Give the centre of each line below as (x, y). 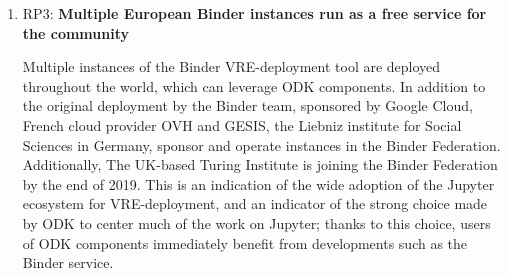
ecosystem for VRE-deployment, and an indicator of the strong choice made (255, 203)
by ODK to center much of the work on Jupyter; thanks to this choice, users (256, 222)
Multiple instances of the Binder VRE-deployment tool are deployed (231, 66)
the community (75, 32)
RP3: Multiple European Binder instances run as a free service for (254, 13)
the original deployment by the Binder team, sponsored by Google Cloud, (247, 105)
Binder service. (68, 262)
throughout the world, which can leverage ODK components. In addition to (254, 85)
